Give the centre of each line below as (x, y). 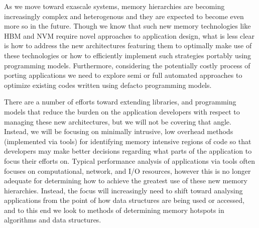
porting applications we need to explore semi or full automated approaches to (123, 75)
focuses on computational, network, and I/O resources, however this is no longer (127, 170)
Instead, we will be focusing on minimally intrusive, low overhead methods (119, 131)
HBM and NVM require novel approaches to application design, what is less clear (129, 35)
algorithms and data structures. (53, 220)
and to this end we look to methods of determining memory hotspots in (114, 210)
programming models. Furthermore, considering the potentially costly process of (127, 65)
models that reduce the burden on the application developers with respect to (122, 111)
